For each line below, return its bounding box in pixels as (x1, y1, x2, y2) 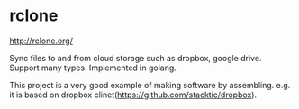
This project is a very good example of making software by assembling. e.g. (9, 79, 291, 90)
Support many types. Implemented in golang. (9, 62, 177, 73)
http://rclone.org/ (9, 35, 74, 46)
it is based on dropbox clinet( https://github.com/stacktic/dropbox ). (9, 89, 258, 100)
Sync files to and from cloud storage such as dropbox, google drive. (9, 52, 262, 63)
